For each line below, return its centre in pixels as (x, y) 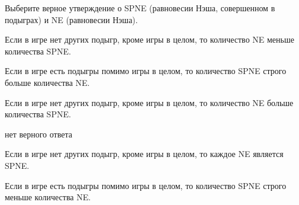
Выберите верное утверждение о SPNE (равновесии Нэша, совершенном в (140, 8)
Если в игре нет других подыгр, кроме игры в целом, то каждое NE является (144, 154)
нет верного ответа (38, 134)
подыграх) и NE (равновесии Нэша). (71, 19)
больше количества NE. (47, 82)
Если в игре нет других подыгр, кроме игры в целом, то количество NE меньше (149, 39)
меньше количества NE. (48, 197)
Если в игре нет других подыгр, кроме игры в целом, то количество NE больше (149, 102)
